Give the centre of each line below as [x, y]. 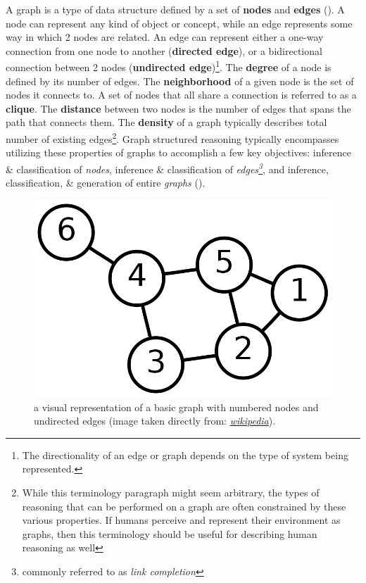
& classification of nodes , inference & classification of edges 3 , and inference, [167, 168]
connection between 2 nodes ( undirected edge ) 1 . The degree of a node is [169, 66]
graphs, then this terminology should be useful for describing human [170, 533]
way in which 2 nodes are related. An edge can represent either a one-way [165, 37]
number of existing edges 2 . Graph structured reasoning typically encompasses [172, 138]
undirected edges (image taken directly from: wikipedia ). [155, 421]
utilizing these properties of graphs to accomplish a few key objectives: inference [178, 152]
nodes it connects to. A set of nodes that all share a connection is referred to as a [181, 95]
